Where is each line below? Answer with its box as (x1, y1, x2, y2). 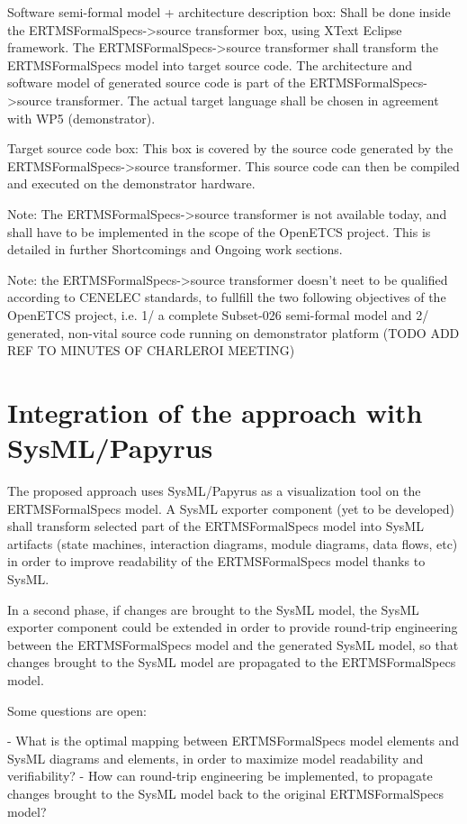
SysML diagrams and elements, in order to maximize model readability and (7, 748, 424, 767)
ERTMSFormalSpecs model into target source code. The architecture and (7, 55, 413, 74)
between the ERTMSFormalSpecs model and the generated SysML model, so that (7, 635, 459, 654)
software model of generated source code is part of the (7, 73, 306, 92)
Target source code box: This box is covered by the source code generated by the (7, 139, 454, 158)
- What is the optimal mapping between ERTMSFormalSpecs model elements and (7, 731, 460, 750)
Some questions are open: (7, 700, 147, 719)
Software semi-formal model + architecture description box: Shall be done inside (7, 3, 451, 21)
